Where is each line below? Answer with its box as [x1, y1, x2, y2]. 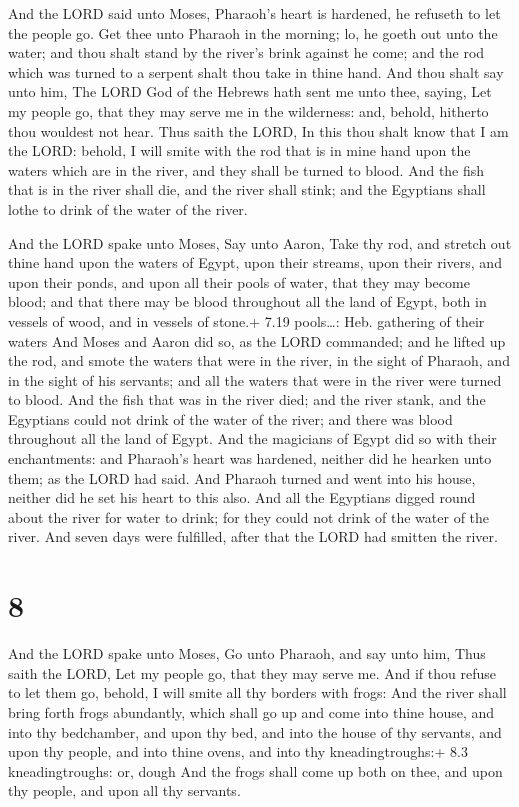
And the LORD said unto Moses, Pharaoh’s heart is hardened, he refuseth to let [8, 3, 501, 23]
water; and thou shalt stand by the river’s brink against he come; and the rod [8, 42, 485, 63]
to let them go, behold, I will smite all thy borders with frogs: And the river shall [8, 682, 507, 703]
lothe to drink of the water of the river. [8, 198, 248, 219]
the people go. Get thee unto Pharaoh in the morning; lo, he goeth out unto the [8, 22, 498, 43]
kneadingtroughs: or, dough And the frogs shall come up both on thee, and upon [8, 760, 503, 781]
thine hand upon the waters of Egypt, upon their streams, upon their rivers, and [8, 252, 502, 273]
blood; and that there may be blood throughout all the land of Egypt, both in [8, 291, 487, 312]
